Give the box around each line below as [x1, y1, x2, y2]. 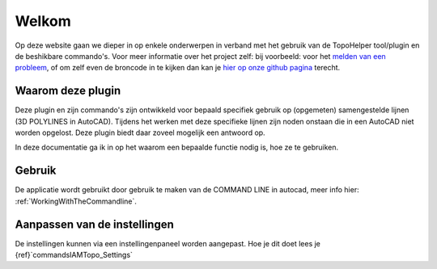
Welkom [15, 12, 72, 30]
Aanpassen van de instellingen [15, 217, 174, 231]
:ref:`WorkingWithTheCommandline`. [15, 196, 138, 206]
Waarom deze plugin [15, 84, 121, 98]
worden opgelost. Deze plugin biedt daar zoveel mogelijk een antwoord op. [15, 128, 266, 137]
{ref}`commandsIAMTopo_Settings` [15, 250, 134, 259]
